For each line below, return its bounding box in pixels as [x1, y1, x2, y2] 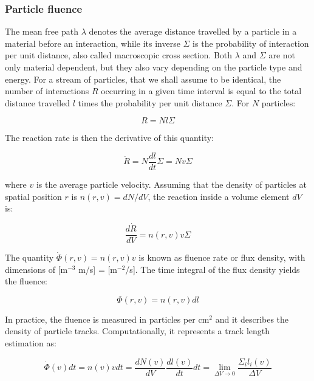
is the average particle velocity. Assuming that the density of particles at [36, 178, 307, 191]
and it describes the [215, 312, 289, 325]
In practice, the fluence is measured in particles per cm [5, 312, 210, 325]
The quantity [5, 251, 54, 264]
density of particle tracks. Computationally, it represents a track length [5, 324, 270, 337]
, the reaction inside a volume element [148, 190, 290, 202]
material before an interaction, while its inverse [5, 36, 180, 49]
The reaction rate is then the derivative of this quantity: [5, 131, 214, 144]
